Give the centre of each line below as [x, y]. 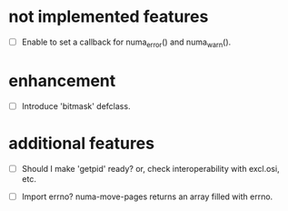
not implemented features [109, 17]
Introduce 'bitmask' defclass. [76, 105]
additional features [82, 143]
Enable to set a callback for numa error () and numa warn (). [126, 43]
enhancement [62, 80]
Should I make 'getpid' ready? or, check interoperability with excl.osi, [150, 168]
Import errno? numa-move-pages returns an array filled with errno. [147, 196]
